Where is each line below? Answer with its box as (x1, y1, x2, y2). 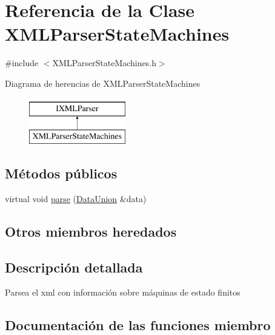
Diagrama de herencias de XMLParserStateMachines (5, 76, 200, 89)
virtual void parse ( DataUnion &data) (5, 192, 147, 205)
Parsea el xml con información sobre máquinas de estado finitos (5, 286, 240, 299)
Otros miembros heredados (5, 222, 177, 240)
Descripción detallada (5, 257, 143, 276)
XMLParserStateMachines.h (52, 56, 156, 69)
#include (5, 56, 39, 69)
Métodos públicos (5, 164, 118, 183)
